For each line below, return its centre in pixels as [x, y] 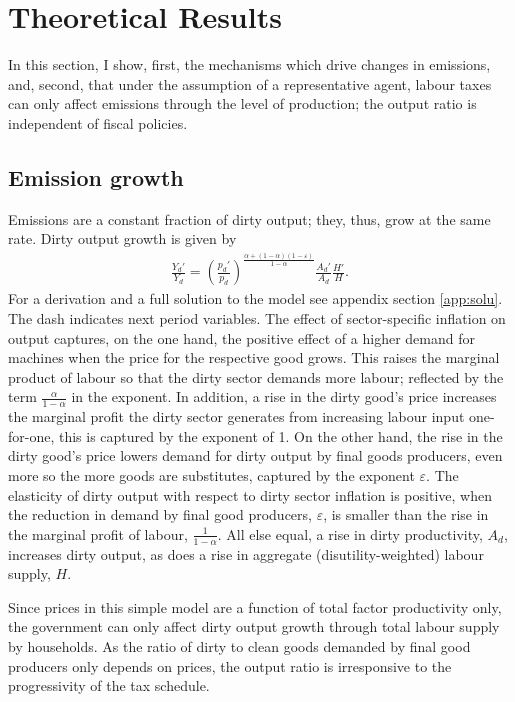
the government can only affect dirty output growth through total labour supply [254, 626]
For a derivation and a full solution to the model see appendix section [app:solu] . [255, 298]
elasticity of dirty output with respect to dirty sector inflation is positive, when [250, 494]
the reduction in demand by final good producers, [160, 514]
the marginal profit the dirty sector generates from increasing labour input [236, 416]
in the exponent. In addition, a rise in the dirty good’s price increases [284, 396]
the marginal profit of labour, [98, 533]
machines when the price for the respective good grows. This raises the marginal [254, 357]
